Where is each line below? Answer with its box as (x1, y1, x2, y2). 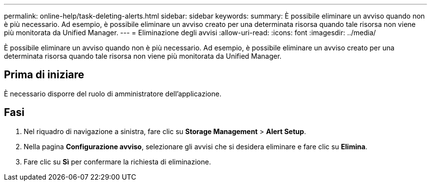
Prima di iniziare (4, 69, 85, 81)
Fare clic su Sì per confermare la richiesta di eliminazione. (24, 157, 211, 166)
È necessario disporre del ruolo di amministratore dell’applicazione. (4, 89, 221, 98)
